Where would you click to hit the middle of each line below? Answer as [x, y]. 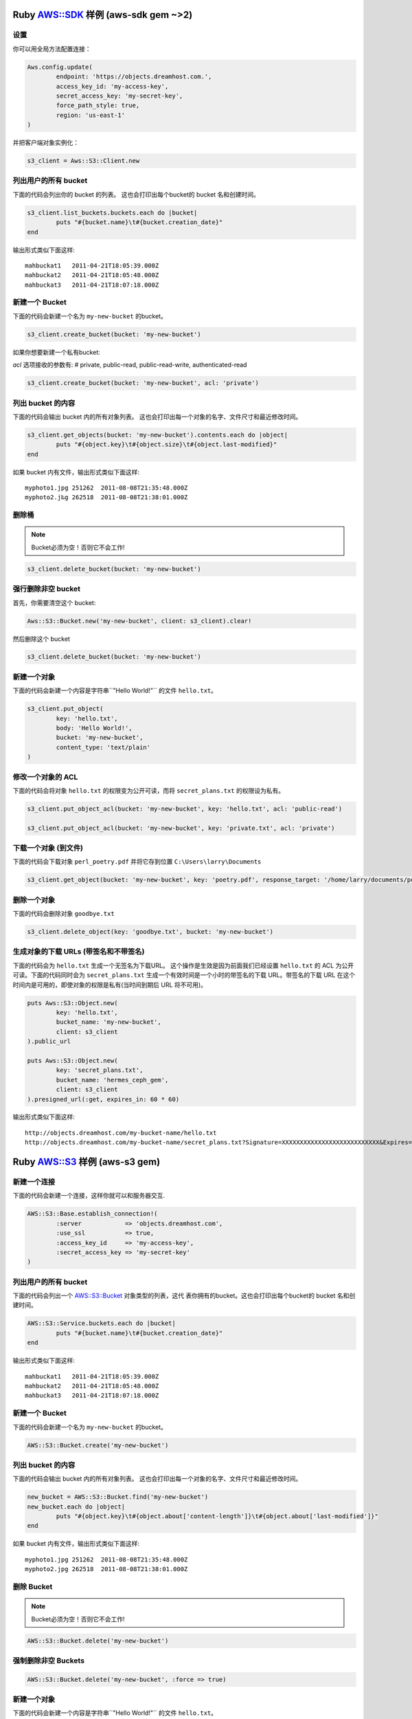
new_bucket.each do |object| [76, 1507]
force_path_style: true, [98, 106]
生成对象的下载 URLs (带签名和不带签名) [79, 952]
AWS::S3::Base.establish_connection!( [92, 1214]
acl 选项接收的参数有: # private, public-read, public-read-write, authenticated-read [130, 365]
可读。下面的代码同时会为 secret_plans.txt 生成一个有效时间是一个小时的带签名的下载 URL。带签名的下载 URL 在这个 [184, 975]
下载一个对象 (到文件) [48, 848]
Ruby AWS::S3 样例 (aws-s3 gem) [87, 1162]
